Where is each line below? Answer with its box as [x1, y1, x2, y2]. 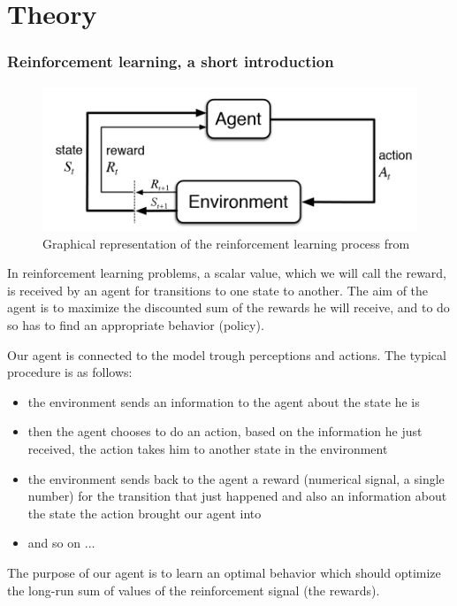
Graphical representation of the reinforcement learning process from [42, 234, 410, 252]
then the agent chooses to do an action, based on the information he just [27, 422, 423, 441]
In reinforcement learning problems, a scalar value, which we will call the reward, [7, 264, 447, 282]
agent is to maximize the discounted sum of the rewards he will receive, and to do [7, 298, 450, 317]
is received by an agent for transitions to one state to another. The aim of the [7, 280, 429, 299]
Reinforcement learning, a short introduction [7, 50, 334, 73]
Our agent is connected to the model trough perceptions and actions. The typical [7, 345, 446, 364]
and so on [27, 533, 80, 552]
